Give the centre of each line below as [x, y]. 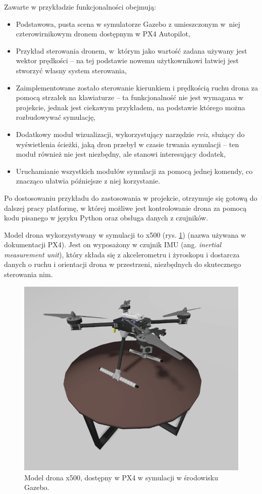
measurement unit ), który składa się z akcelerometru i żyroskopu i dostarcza [122, 254]
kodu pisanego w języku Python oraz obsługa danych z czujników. [106, 218]
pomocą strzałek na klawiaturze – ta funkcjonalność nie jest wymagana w [130, 97]
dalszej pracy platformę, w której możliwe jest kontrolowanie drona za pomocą [125, 208]
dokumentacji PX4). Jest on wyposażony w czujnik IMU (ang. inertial [113, 244]
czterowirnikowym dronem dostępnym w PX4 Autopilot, [103, 34]
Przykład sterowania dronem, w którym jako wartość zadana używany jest [132, 50]
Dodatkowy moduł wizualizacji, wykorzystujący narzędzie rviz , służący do [130, 134]
